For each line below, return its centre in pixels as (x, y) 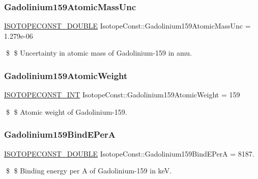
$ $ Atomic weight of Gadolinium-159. (66, 111)
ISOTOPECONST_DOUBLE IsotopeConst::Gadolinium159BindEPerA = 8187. (129, 153)
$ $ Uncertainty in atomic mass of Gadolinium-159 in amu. (99, 53)
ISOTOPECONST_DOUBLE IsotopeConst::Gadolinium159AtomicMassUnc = (127, 26)
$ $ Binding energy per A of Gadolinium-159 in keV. (89, 171)
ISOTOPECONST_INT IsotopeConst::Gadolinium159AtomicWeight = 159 (122, 95)
